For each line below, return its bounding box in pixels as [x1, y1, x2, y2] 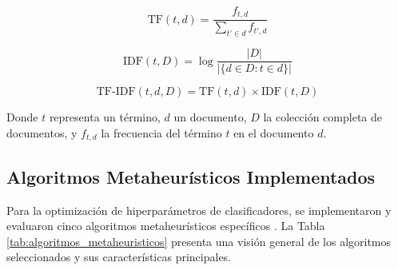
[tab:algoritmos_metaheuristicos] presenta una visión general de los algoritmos [6, 232, 392, 249]
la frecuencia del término [101, 124, 222, 141]
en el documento [233, 124, 314, 141]
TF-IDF [96, 86, 136, 98]
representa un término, [49, 109, 161, 125]
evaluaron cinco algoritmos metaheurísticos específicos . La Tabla [6, 217, 325, 234]
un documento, [173, 109, 247, 125]
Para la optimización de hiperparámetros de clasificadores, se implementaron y [6, 201, 392, 218]
